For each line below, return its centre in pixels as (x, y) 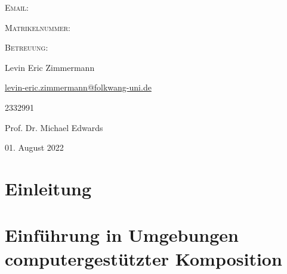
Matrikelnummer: (38, 27)
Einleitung (48, 188)
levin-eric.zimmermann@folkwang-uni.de (78, 87)
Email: (17, 7)
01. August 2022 (34, 147)
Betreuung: (27, 47)
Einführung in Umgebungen (122, 235)
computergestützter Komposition (143, 258)
